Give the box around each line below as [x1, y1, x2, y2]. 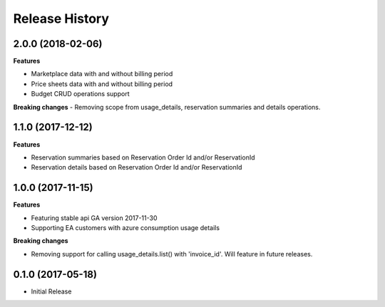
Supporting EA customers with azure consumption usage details [31, 224, 220, 231]
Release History [13, 11, 110, 26]
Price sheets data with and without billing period [31, 79, 173, 88]
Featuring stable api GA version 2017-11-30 [31, 214, 158, 222]
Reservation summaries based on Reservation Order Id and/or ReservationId [31, 153, 256, 162]
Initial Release [31, 287, 72, 296]
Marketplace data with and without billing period [31, 70, 173, 78]
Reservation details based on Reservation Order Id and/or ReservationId [31, 163, 242, 172]
